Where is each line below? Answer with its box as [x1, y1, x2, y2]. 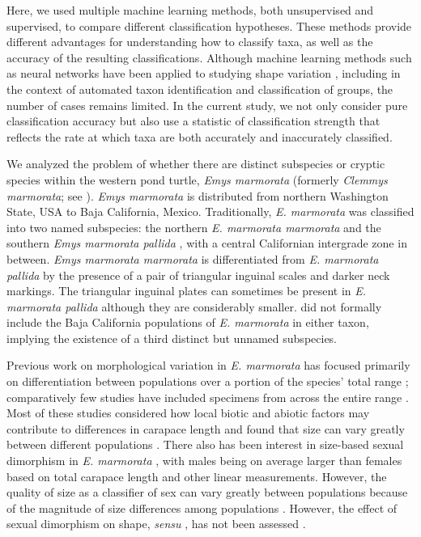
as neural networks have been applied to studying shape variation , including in [6, 65, 401, 82]
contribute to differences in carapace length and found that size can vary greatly [6, 420, 405, 437]
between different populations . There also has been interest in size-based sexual [6, 436, 404, 453]
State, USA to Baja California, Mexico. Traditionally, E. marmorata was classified [6, 203, 415, 220]
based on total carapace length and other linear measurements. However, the [6, 467, 387, 484]
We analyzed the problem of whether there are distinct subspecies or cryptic [6, 155, 385, 172]
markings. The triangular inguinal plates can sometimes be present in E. [6, 282, 367, 299]
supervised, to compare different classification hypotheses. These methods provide [6, 17, 412, 34]
